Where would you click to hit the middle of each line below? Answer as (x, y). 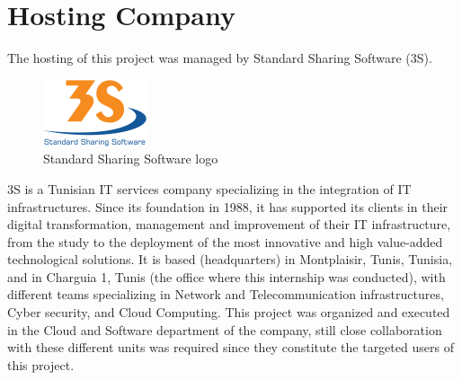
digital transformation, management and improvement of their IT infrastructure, (229, 224)
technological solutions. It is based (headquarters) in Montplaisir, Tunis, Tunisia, (230, 259)
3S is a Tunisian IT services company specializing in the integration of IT (209, 188)
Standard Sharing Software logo (131, 159)
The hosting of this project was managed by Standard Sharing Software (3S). (220, 58)
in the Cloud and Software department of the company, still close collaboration (225, 329)
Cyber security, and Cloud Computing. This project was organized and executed (229, 312)
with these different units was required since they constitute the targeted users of (231, 347)
